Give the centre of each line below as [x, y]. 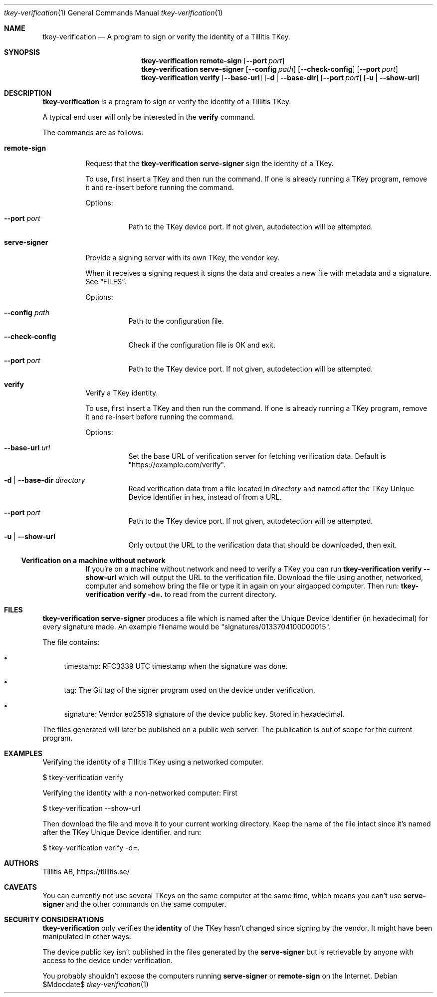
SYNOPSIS [22, 52]
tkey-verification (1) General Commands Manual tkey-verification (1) [113, 13]
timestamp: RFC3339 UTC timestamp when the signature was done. [176, 666]
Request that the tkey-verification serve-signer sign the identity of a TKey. [210, 163]
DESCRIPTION [28, 93]
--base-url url [27, 448]
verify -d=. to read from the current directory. [201, 594]
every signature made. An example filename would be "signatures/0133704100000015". [187, 627]
